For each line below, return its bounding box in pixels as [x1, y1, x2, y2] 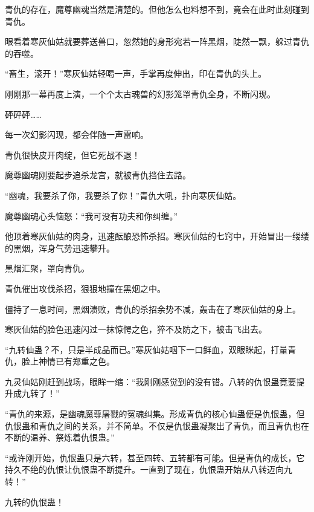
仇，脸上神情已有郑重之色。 [5, 355, 115, 368]
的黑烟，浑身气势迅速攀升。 [5, 241, 115, 254]
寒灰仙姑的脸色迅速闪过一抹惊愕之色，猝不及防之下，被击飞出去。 [5, 323, 267, 335]
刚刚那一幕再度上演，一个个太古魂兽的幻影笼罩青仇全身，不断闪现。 [5, 87, 275, 100]
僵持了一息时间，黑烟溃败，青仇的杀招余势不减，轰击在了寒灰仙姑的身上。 [5, 302, 301, 315]
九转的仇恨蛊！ [5, 495, 64, 508]
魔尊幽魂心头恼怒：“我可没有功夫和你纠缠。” [5, 209, 178, 222]
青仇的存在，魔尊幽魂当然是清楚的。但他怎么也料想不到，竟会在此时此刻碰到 [5, 3, 309, 15]
